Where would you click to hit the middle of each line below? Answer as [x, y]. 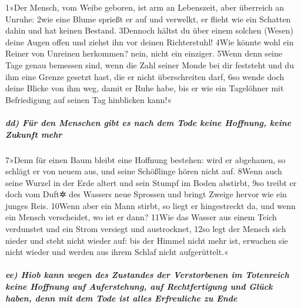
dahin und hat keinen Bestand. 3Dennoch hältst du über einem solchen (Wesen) [149, 30]
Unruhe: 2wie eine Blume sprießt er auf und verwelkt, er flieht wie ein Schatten [148, 19]
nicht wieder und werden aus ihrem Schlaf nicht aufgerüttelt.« [117, 252]
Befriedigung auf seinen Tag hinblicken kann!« [89, 99]
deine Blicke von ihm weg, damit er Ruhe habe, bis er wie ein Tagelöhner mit [145, 88]
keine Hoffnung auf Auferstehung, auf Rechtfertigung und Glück [139, 287]
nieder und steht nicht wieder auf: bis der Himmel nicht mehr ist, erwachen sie [147, 240]
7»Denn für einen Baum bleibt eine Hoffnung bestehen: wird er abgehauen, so [146, 159]
